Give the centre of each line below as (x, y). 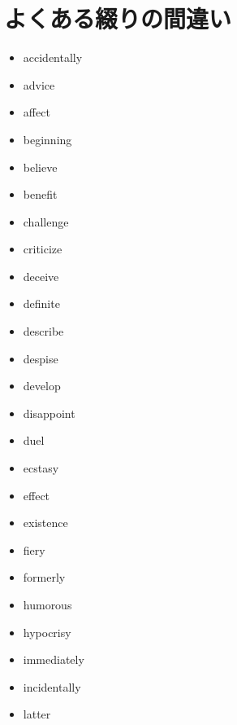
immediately (54, 659)
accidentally (53, 57)
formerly (44, 577)
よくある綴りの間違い (118, 18)
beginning (47, 139)
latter (37, 714)
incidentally (52, 686)
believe (40, 167)
